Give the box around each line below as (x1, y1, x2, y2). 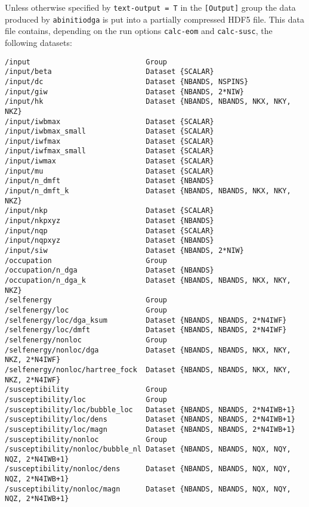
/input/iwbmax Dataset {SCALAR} (5, 117, 214, 126)
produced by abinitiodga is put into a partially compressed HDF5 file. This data (5, 13, 304, 25)
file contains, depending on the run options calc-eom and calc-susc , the (5, 24, 273, 37)
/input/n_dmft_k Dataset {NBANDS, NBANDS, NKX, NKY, (5, 187, 291, 196)
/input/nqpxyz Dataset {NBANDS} (5, 236, 214, 245)
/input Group (5, 57, 168, 66)
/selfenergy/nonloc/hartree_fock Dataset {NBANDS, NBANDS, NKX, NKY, (5, 365, 291, 374)
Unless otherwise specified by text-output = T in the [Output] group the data (5, 1, 296, 13)
